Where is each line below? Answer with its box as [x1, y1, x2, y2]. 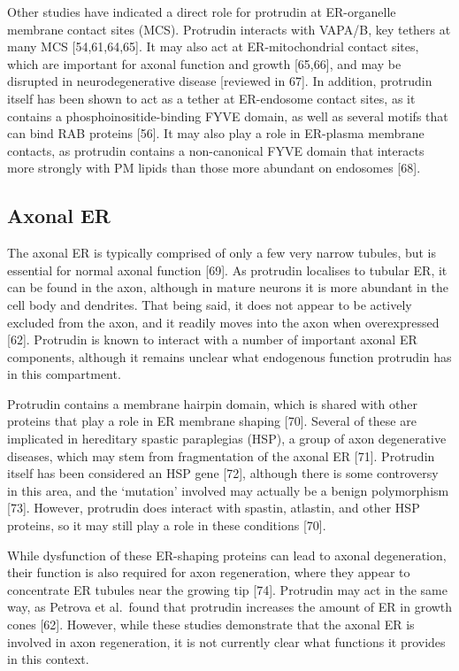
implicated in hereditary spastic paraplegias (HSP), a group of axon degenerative [7, 429, 447, 448]
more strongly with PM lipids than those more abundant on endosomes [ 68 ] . [7, 158, 421, 177]
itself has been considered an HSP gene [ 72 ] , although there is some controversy [7, 464, 439, 482]
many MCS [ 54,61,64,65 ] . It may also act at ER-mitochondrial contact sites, [7, 37, 419, 56]
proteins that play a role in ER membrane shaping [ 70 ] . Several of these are [7, 412, 417, 430]
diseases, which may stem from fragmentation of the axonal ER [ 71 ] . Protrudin [7, 446, 435, 465]
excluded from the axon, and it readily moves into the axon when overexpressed [7, 312, 440, 331]
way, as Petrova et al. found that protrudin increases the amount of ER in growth [7, 598, 453, 616]
